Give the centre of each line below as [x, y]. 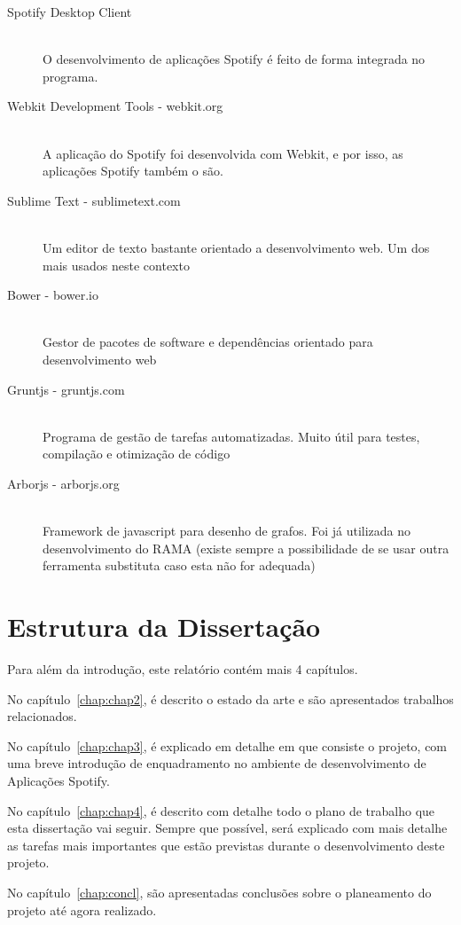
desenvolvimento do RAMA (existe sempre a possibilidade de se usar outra [246, 548]
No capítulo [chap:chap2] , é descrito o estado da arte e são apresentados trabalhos [230, 698]
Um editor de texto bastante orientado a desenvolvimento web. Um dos [236, 247]
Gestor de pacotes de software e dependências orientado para [208, 342]
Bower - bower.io [53, 295]
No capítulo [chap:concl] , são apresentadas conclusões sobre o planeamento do [219, 892]
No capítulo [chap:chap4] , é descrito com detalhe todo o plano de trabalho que [221, 810]
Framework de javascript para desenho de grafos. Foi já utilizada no [227, 531]
